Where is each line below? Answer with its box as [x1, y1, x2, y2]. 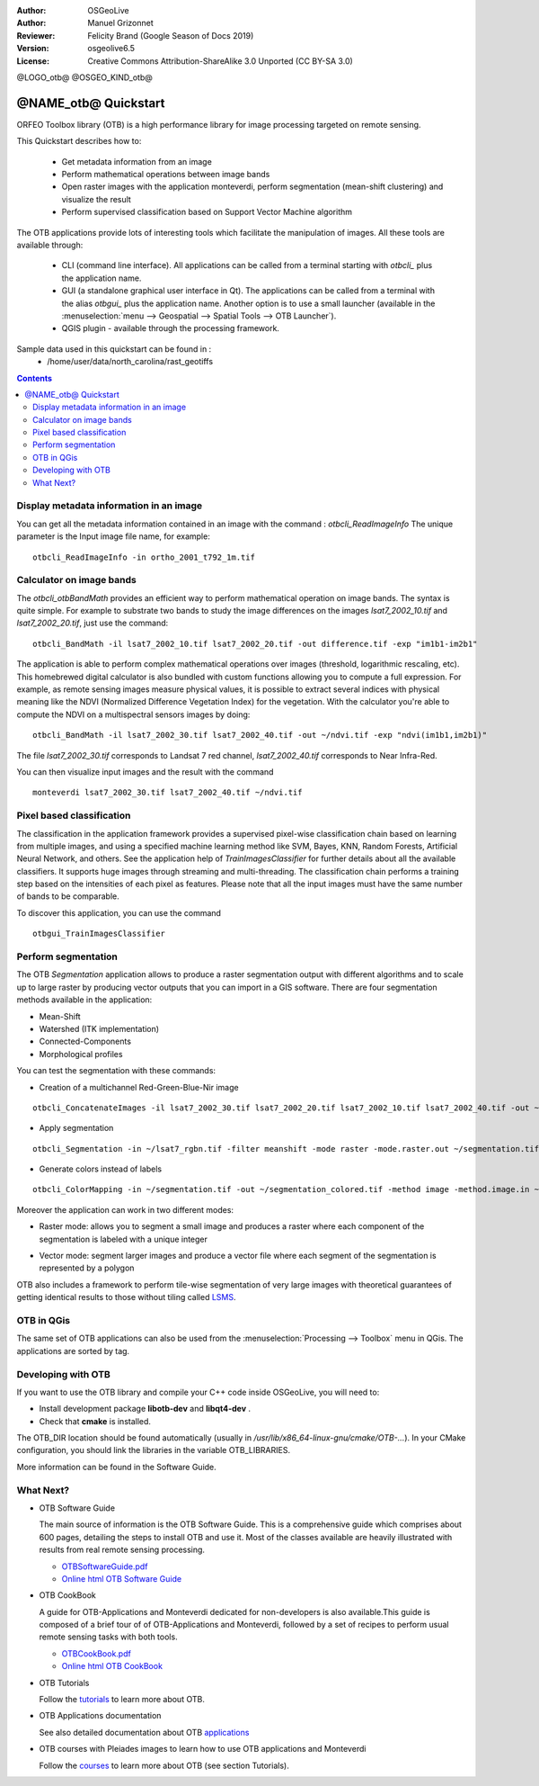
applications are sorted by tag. [16, 1345, 130, 1356]
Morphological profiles [39, 1048, 123, 1059]
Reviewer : [16, 30, 56, 40]
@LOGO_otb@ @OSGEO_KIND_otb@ [16, 72, 153, 83]
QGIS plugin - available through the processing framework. [61, 323, 280, 334]
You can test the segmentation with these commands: [16, 1065, 216, 1076]
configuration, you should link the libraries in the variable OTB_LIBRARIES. [16, 1445, 291, 1456]
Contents [16, 372, 53, 383]
